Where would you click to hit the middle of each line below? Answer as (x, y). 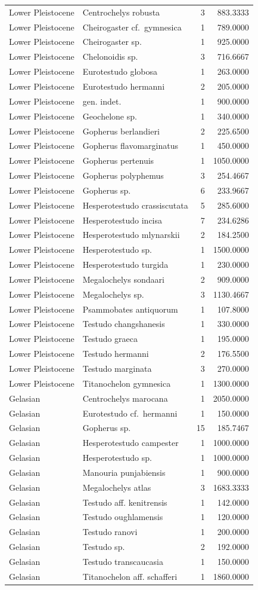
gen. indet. (102, 101)
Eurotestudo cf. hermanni (130, 413)
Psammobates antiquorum (130, 309)
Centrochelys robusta (121, 12)
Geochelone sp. (110, 116)
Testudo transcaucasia (123, 561)
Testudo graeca (110, 339)
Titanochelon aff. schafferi (130, 576)
